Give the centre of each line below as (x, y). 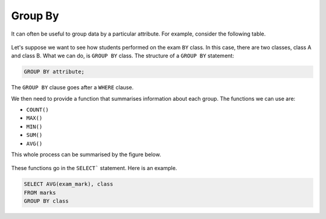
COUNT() (38, 110)
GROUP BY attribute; (54, 72)
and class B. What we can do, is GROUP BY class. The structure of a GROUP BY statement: (123, 56)
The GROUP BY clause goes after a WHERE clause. (72, 87)
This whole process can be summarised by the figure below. (86, 154)
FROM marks (40, 192)
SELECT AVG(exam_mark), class (69, 184)
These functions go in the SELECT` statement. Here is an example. (94, 168)
